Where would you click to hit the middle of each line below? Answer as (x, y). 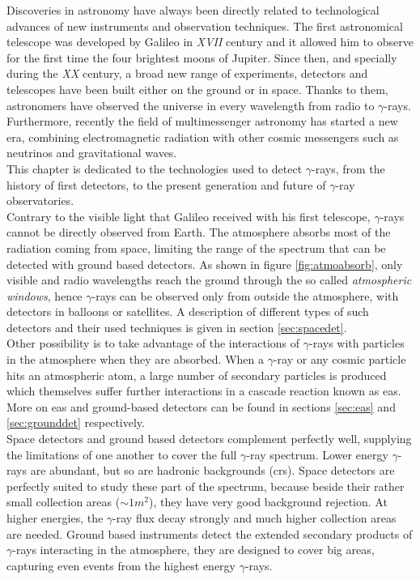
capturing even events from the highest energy (121, 565)
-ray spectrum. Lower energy (317, 454)
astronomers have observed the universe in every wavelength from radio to (191, 105)
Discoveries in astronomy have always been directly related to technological (193, 10)
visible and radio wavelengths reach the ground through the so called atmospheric (209, 280)
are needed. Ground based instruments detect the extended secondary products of (210, 533)
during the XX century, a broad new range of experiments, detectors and (187, 73)
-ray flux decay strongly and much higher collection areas (255, 518)
